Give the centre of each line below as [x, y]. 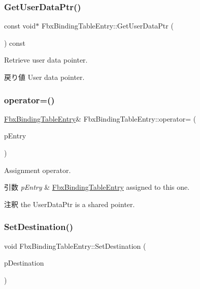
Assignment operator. [38, 170]
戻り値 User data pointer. [44, 77]
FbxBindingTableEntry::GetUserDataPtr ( [107, 26]
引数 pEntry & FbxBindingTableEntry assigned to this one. [97, 187]
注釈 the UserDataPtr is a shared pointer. [70, 204]
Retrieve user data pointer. [46, 60]
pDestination [24, 263]
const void [20, 26]
